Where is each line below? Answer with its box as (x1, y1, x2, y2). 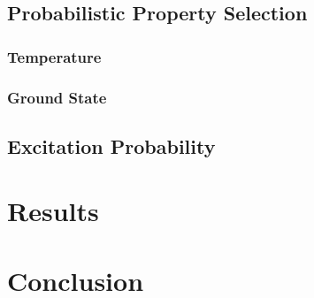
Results (7, 193, 99, 229)
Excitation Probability (7, 132, 216, 159)
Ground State (7, 86, 107, 108)
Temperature (7, 45, 102, 67)
